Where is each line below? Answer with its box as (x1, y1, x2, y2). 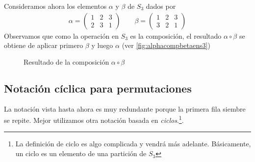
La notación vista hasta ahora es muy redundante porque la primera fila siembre (4, 103, 246, 114)
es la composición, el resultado (130, 30, 222, 41)
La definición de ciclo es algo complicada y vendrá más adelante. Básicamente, (15, 139, 251, 149)
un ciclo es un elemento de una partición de (15, 148, 147, 159)
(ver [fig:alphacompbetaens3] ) (122, 40, 210, 50)
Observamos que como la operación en (4, 30, 119, 41)
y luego (91, 40, 113, 50)
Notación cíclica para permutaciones (4, 80, 192, 95)
